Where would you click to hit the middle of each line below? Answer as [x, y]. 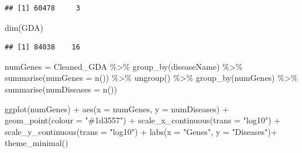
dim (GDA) [24, 27]
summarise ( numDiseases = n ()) [61, 89]
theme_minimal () [37, 143]
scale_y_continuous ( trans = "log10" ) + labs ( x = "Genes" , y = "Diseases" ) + [141, 131]
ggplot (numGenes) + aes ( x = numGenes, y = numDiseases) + [117, 108]
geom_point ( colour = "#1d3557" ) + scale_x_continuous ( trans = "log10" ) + [143, 120]
